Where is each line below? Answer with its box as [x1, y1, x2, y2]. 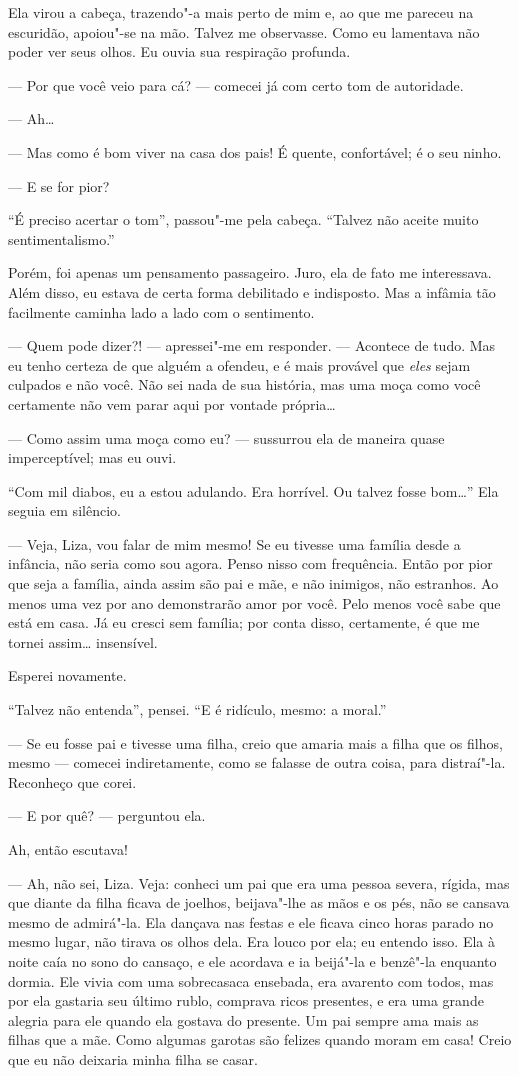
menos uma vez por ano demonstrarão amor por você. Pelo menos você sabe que [8, 592, 501, 613]
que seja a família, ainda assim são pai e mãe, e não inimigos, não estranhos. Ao [8, 573, 499, 594]
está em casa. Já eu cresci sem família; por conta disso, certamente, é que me [8, 612, 480, 633]
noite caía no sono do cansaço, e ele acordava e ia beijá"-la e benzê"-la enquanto [8, 950, 497, 971]
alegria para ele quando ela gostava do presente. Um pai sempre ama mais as [8, 1009, 479, 1030]
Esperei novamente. [8, 665, 127, 686]
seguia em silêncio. [8, 500, 121, 521]
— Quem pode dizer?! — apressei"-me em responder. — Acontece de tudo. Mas [8, 335, 496, 356]
